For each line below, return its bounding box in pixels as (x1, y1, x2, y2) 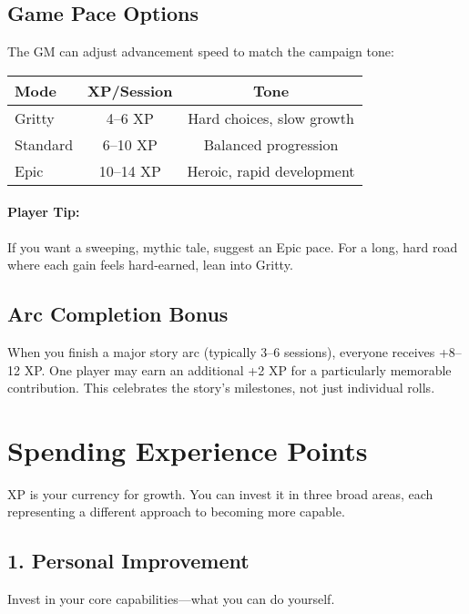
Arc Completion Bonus (7, 300, 229, 328)
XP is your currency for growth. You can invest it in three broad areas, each (7, 484, 433, 503)
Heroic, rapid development (187, 159, 355, 181)
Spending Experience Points (7, 431, 368, 468)
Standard (15, 133, 74, 155)
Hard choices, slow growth (188, 107, 354, 128)
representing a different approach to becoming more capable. (7, 502, 345, 521)
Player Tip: (7, 202, 80, 221)
